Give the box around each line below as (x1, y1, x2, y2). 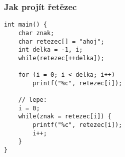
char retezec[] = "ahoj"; (18, 38, 104, 45)
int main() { (4, 21, 47, 29)
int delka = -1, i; (18, 46, 83, 54)
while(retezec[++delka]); (18, 54, 104, 62)
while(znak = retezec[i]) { (18, 113, 111, 120)
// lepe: (18, 96, 47, 104)
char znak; (18, 29, 54, 37)
